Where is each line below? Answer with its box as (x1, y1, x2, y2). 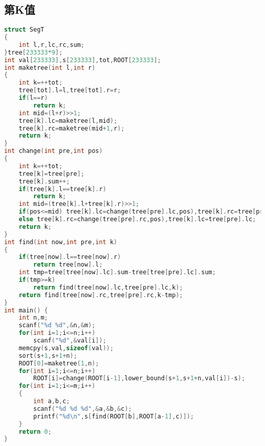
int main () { (4, 306, 48, 314)
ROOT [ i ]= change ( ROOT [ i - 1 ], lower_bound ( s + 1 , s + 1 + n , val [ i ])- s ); (33, 375, 245, 382)
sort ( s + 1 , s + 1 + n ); (18, 352, 77, 359)
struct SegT (4, 26, 44, 34)
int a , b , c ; (33, 398, 70, 405)
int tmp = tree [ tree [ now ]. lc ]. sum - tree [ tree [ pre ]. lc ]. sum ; (18, 269, 216, 276)
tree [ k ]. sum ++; (18, 177, 70, 185)
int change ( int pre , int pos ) (4, 147, 103, 155)
